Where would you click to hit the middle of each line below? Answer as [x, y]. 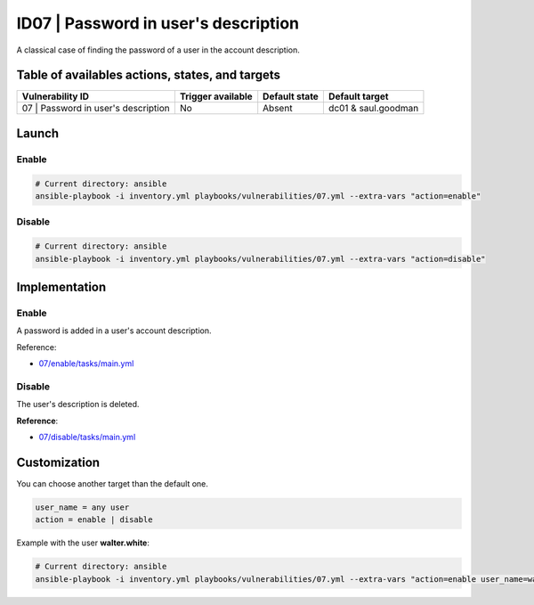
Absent [278, 109]
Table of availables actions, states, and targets [148, 75]
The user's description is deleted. [78, 405]
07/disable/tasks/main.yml [87, 437]
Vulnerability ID [55, 96]
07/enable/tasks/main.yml [86, 364]
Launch [38, 133]
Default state [291, 96]
